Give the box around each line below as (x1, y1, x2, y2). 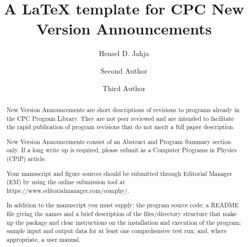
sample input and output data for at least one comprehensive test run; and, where (6, 226, 227, 235)
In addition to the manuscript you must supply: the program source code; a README (6, 201, 239, 209)
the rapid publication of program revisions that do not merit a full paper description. (6, 122, 235, 131)
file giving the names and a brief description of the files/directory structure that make (6, 209, 237, 218)
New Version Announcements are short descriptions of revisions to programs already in (6, 105, 240, 114)
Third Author (102, 82, 146, 93)
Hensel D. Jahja (99, 48, 149, 59)
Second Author (100, 65, 148, 76)
